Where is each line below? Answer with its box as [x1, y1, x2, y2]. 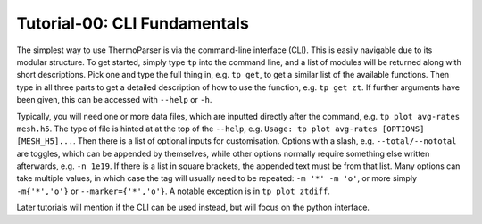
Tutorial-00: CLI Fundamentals [16, 13, 249, 33]
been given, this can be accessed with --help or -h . [16, 95, 212, 105]
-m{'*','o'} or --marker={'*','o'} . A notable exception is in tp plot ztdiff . [16, 186, 330, 196]
